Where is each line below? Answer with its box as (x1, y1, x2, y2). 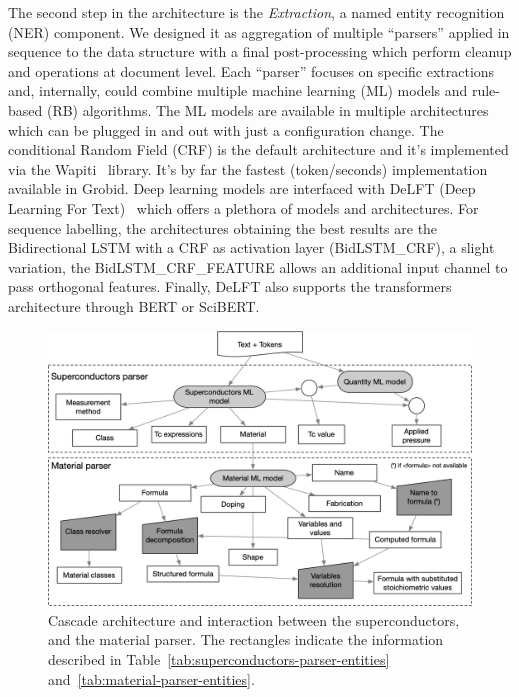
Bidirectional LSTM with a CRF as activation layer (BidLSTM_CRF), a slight (8, 237, 495, 258)
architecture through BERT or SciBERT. (8, 295, 260, 316)
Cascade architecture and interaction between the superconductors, (48, 609, 460, 630)
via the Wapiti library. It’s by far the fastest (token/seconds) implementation (8, 158, 488, 179)
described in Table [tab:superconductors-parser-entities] (48, 649, 390, 670)
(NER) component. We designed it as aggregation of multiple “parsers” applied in (8, 21, 510, 42)
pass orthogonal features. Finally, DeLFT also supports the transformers (8, 276, 452, 297)
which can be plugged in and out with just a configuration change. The (8, 119, 444, 140)
